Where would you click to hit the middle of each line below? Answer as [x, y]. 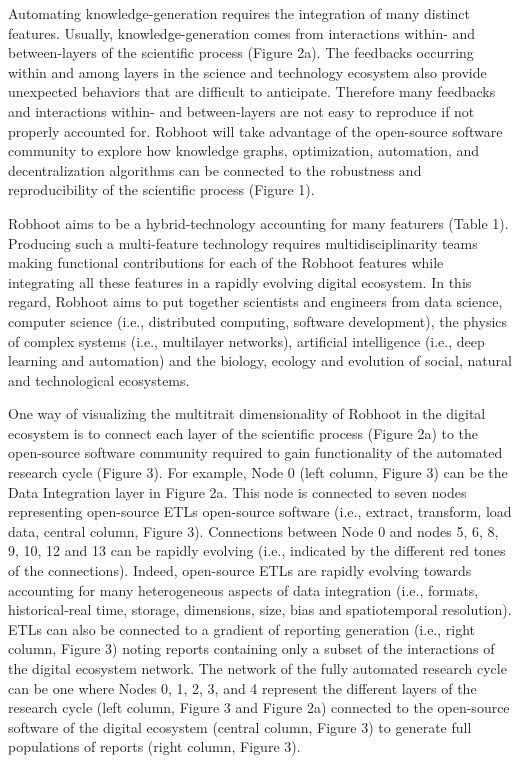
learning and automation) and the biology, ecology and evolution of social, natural [260, 360]
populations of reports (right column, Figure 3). [154, 746]
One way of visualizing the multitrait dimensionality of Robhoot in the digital [247, 413]
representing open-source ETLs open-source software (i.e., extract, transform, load [260, 511]
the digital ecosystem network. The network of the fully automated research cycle [257, 668]
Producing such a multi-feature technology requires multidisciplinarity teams [243, 242]
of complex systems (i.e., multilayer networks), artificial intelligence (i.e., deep [246, 340]
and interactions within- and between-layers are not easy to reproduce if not [241, 110]
